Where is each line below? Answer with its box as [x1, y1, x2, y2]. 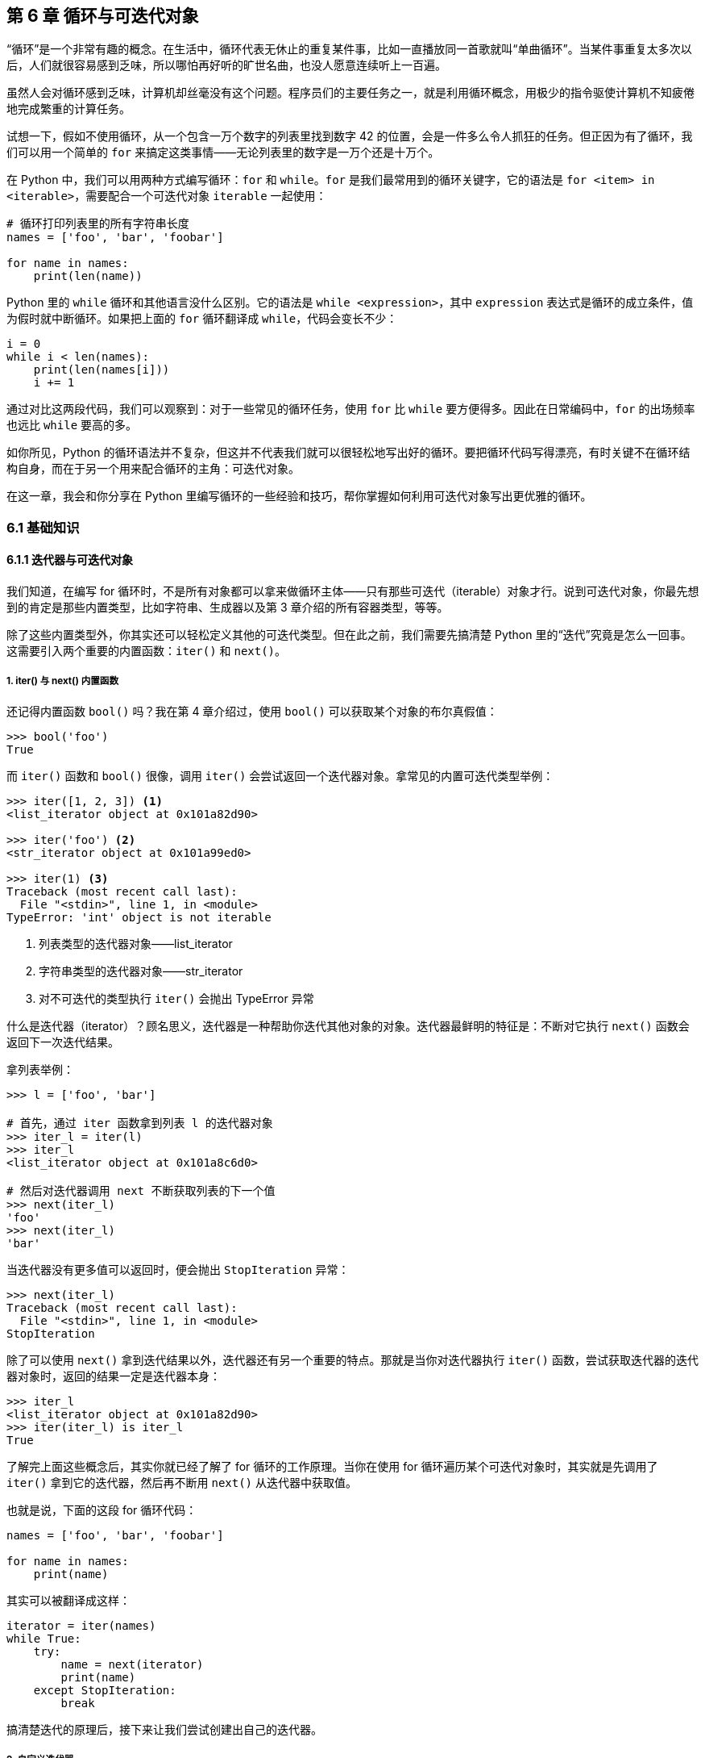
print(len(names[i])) [33, 363, 170, 377]
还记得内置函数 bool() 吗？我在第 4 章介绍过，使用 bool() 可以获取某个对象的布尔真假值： [6, 704, 498, 718]
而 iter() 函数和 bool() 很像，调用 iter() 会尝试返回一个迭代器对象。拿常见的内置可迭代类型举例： [6, 768, 554, 783]
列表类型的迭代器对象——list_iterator [39, 936, 233, 950]
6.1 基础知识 [6, 519, 80, 536]
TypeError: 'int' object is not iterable [6, 910, 272, 924]
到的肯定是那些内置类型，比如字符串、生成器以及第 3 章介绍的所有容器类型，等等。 [6, 600, 449, 615]
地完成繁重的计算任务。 [6, 102, 131, 116]
